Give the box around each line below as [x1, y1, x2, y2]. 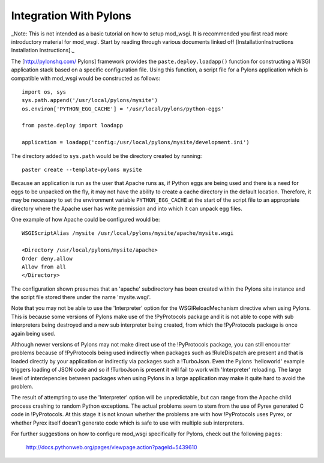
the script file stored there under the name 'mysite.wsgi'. [11, 294, 151, 301]
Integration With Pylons [11, 9, 131, 22]
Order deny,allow [22, 255, 73, 262]
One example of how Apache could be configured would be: [11, 216, 160, 223]
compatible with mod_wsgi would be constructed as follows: [11, 74, 161, 82]
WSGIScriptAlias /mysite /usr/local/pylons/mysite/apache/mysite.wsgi [22, 230, 234, 237]
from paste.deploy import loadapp [22, 122, 123, 129]
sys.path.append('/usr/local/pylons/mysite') [22, 97, 158, 104]
